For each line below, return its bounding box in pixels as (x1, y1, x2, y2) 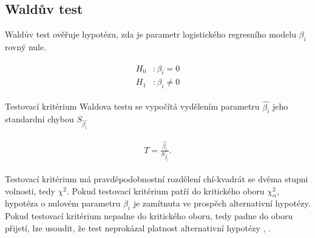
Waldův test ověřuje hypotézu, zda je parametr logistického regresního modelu (5, 28, 296, 41)
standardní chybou (5, 113, 74, 125)
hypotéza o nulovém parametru (5, 197, 121, 210)
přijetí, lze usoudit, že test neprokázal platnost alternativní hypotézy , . (5, 221, 271, 234)
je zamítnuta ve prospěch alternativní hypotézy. (133, 197, 311, 210)
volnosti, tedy (5, 184, 55, 197)
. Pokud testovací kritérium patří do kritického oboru (67, 184, 265, 197)
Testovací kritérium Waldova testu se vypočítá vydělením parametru (5, 100, 260, 113)
